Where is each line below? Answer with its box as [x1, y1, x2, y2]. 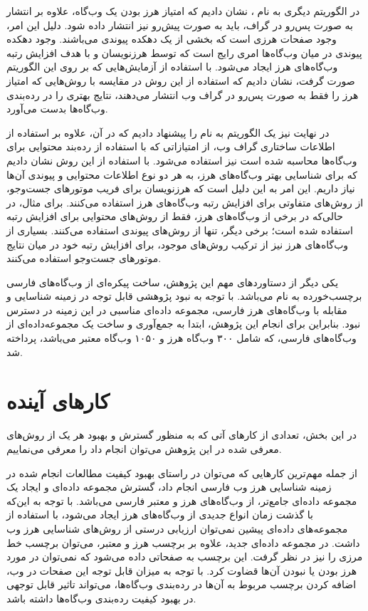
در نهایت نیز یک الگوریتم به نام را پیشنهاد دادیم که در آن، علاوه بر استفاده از [6, 125, 330, 140]
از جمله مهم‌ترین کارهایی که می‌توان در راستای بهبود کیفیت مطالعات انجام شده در [6, 465, 357, 480]
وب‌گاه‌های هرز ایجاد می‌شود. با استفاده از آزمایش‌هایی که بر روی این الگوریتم [6, 59, 338, 74]
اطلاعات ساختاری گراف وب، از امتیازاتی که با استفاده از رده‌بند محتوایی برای [6, 139, 335, 154]
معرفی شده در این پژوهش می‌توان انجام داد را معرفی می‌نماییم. [6, 441, 282, 456]
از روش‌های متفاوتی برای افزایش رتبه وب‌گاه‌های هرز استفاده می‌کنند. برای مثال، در [6, 194, 364, 209]
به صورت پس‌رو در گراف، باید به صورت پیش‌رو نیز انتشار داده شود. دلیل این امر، [6, 17, 353, 32]
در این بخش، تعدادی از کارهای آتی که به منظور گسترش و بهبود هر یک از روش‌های [6, 427, 357, 442]
